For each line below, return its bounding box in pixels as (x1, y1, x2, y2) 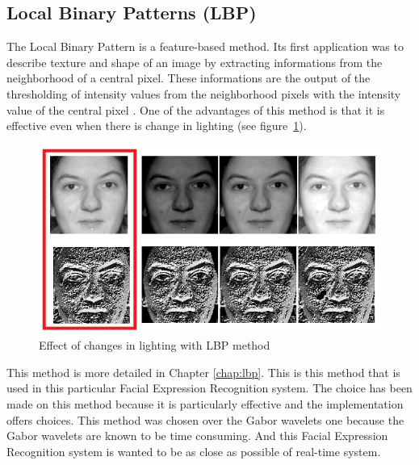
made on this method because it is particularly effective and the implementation (6, 396, 404, 413)
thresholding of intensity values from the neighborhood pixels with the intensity (6, 85, 401, 102)
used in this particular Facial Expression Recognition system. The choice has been (6, 379, 413, 396)
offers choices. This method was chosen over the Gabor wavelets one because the (6, 411, 404, 428)
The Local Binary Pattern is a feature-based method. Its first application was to (6, 38, 404, 55)
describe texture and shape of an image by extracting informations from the (6, 53, 383, 70)
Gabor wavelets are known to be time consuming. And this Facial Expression (6, 427, 388, 444)
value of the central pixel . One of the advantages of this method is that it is (6, 101, 385, 118)
